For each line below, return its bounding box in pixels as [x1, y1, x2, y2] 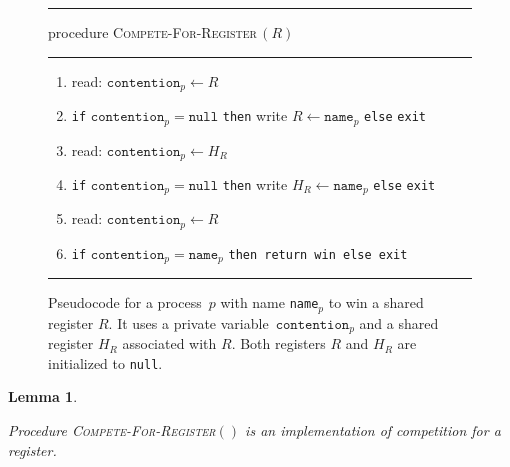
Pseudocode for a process [48, 292, 202, 313]
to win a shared [328, 292, 424, 313]
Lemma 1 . [8, 386, 78, 407]
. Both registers [231, 333, 326, 354]
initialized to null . [48, 352, 163, 373]
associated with [122, 333, 217, 354]
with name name [220, 292, 319, 313]
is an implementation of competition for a [245, 420, 501, 441]
